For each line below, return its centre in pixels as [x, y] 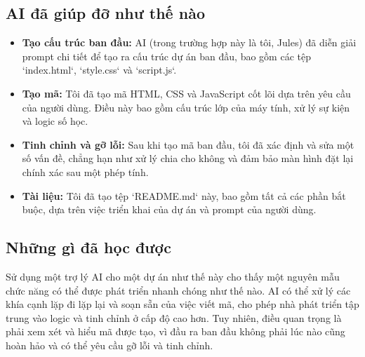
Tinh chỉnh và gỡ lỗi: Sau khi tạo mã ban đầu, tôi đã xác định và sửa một [188, 144]
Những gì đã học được [88, 247]
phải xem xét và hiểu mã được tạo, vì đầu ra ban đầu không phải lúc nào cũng [175, 331]
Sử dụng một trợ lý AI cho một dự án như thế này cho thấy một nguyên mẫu [173, 276]
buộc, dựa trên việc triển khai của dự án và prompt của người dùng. [169, 209]
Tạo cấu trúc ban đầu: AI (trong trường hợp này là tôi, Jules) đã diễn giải [189, 42]
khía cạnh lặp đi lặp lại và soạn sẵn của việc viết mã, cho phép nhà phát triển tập [182, 304]
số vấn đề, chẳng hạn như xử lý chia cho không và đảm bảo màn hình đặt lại [188, 158]
